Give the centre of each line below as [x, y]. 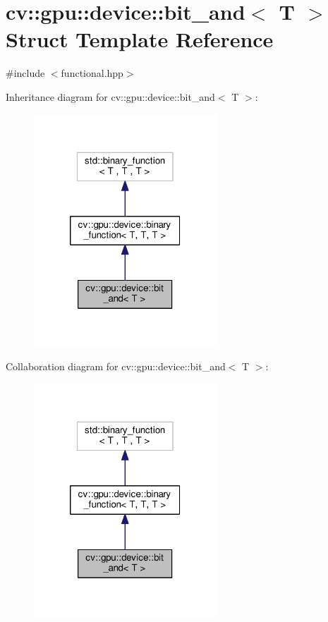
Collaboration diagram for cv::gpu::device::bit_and [116, 366]
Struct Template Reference [140, 39]
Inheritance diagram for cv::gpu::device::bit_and [110, 96]
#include [25, 73]
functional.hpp [92, 73]
